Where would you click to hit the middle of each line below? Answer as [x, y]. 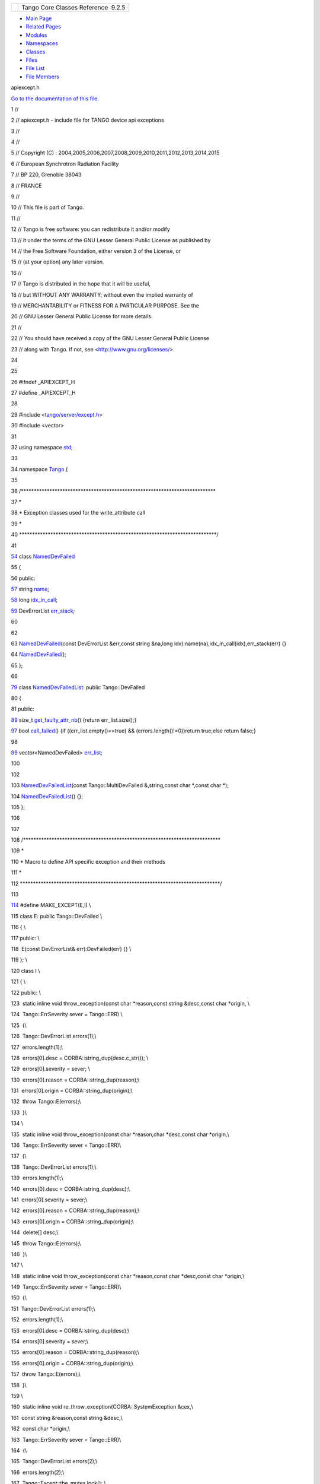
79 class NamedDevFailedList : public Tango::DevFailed [78, 687]
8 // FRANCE [26, 185]
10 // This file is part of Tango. [47, 207]
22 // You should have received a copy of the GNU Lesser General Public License [110, 338]
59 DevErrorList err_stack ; [43, 611]
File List [35, 68]
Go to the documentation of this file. [55, 99]
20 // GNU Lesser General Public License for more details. [82, 316]
